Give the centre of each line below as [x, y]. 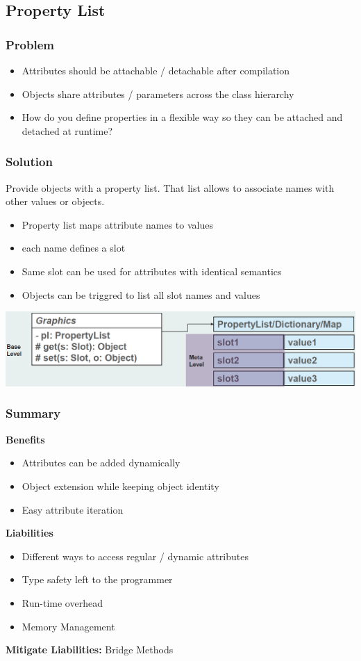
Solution [29, 162]
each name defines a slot [74, 248]
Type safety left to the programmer [97, 579]
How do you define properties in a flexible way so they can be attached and [182, 117]
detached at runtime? [67, 130]
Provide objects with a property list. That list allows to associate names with [170, 187]
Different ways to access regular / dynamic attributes [135, 556]
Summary [33, 413]
